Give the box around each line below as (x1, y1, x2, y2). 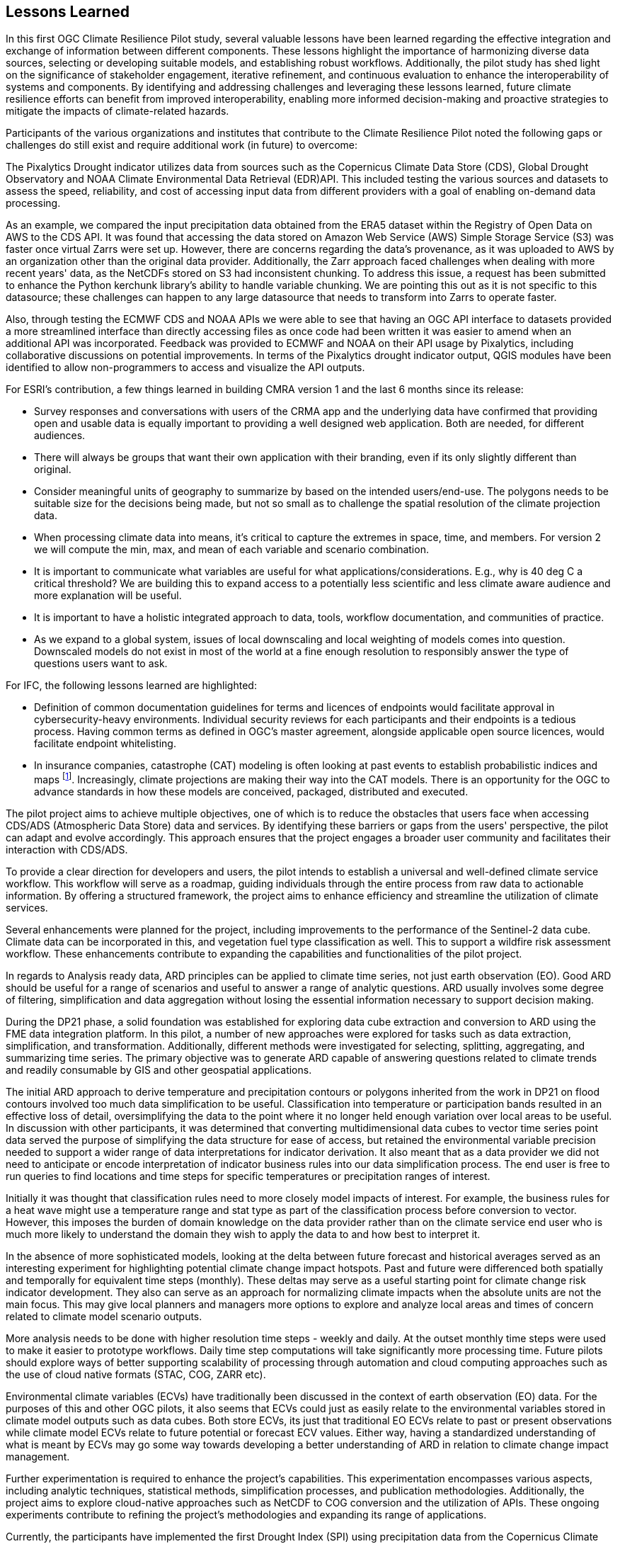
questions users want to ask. (34, 657, 168, 670)
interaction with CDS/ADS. (6, 844, 128, 856)
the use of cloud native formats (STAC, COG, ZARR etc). (6, 1368, 266, 1381)
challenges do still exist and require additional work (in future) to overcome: (6, 139, 358, 152)
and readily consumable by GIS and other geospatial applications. (6, 1064, 312, 1077)
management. (6, 1451, 70, 1463)
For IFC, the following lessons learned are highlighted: (6, 679, 257, 692)
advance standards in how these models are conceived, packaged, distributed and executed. (34, 785, 469, 798)
